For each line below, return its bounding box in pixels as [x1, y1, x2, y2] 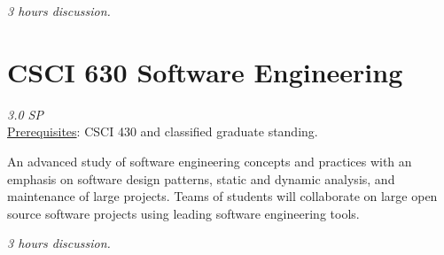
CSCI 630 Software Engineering [7, 53, 403, 89]
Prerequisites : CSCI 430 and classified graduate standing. [7, 122, 318, 141]
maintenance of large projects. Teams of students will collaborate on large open [7, 187, 438, 205]
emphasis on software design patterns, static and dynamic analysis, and [7, 169, 395, 188]
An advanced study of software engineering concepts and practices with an [7, 151, 412, 170]
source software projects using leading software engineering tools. [7, 204, 360, 222]
